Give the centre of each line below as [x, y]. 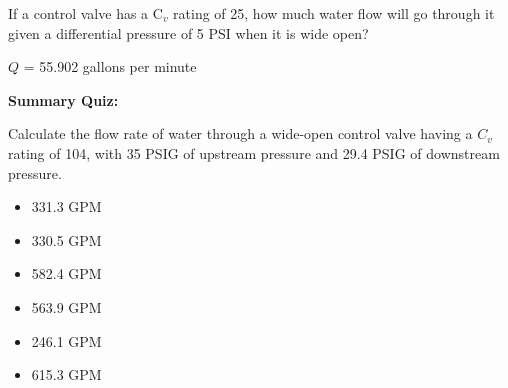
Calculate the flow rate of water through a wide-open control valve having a [240, 133]
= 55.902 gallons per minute [110, 66]
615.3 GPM [66, 374]
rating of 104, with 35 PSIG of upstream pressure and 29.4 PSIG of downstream [254, 152]
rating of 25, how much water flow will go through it [334, 13]
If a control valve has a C [85, 13]
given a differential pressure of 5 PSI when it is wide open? [188, 32]
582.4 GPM [66, 273]
